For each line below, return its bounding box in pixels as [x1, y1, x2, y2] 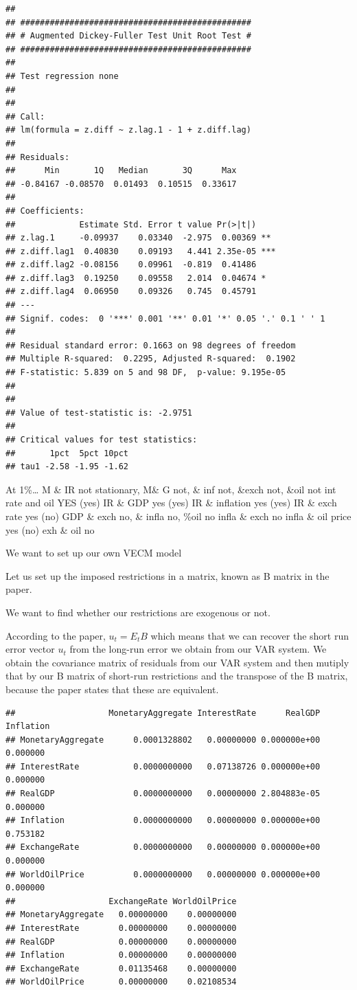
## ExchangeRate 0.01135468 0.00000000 [5, 963, 237, 974]
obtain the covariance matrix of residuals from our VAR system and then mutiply [5, 655, 349, 669]
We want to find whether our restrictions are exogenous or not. [5, 605, 270, 619]
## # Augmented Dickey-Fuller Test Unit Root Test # [5, 31, 251, 41]
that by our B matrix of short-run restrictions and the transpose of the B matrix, [5, 668, 348, 683]
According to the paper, [5, 628, 106, 642]
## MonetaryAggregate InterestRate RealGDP [5, 708, 321, 718]
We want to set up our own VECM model [5, 545, 182, 560]
